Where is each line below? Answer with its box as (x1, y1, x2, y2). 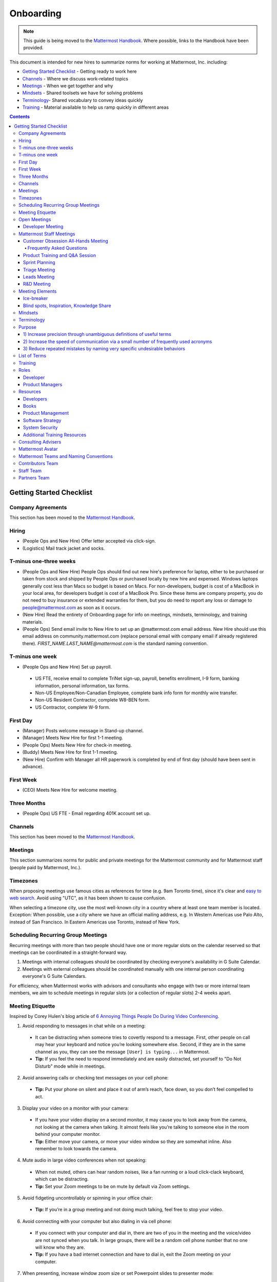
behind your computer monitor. (35, 1131, 101, 1137)
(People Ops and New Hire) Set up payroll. (22, 664, 112, 670)
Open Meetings (18, 216, 51, 223)
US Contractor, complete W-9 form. (35, 704, 110, 710)
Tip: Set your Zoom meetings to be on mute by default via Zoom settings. (35, 1183, 190, 1189)
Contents (9, 113, 30, 120)
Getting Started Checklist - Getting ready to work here (22, 68, 137, 74)
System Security (23, 425, 58, 431)
